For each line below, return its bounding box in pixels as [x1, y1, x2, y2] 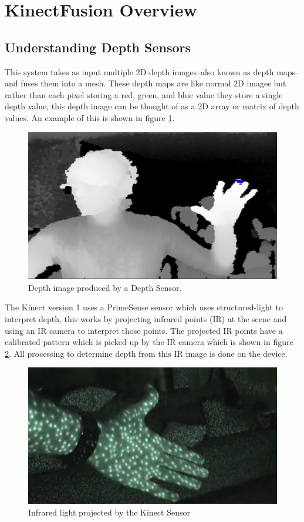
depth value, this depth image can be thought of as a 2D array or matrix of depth [5, 100, 299, 112]
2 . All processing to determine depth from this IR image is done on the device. [5, 347, 288, 359]
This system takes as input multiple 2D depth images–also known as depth [5, 65, 274, 78]
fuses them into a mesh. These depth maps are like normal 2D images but [21, 77, 286, 89]
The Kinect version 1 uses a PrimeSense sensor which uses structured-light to [5, 301, 283, 313]
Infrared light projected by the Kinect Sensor [28, 506, 190, 518]
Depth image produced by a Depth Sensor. [28, 281, 182, 293]
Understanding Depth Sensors [5, 38, 191, 56]
